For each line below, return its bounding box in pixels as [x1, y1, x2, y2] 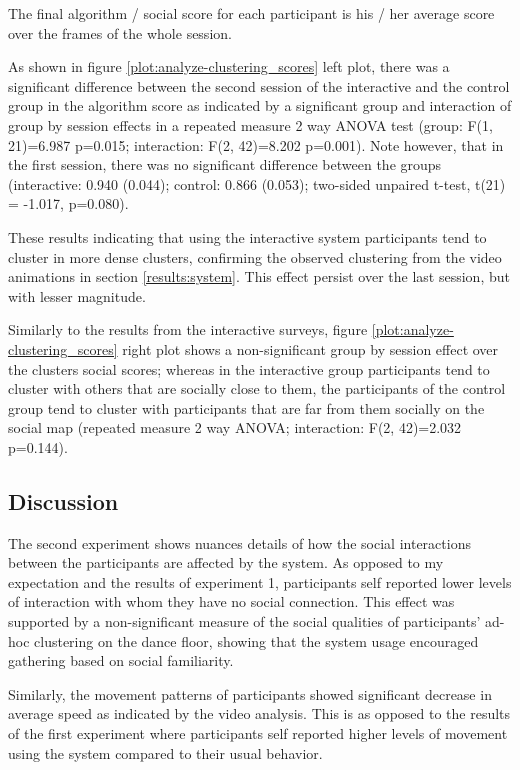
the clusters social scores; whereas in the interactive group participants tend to [8, 358, 490, 379]
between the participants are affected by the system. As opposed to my [8, 552, 444, 573]
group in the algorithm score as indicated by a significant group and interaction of [8, 95, 512, 116]
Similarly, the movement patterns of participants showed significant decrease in [8, 683, 492, 704]
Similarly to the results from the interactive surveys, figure [8, 319, 368, 340]
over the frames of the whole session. [8, 22, 232, 43]
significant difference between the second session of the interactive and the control [8, 75, 510, 96]
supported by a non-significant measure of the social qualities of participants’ [8, 611, 481, 632]
